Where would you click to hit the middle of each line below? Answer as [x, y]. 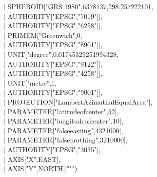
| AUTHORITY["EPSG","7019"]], [53, 16]
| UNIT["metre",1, [30, 82]
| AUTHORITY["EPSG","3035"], [52, 149]
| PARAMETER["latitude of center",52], [61, 111]
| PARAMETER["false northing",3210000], [66, 140]
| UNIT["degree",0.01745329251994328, [61, 54]
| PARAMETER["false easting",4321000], [63, 130]
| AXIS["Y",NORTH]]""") [40, 168]
